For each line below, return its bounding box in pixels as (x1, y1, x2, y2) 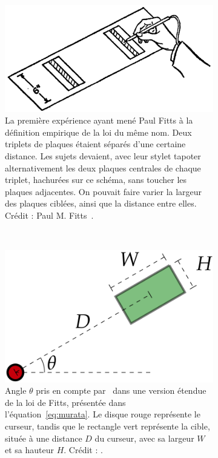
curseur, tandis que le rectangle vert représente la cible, (5, 420, 210, 433)
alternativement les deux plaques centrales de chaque (5, 161, 201, 174)
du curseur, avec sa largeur (94, 431, 194, 444)
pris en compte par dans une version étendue (36, 384, 206, 397)
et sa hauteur (5, 443, 54, 456)
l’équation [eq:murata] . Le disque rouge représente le (5, 408, 200, 420)
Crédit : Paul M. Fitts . (5, 208, 94, 221)
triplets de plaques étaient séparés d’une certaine (5, 138, 186, 150)
